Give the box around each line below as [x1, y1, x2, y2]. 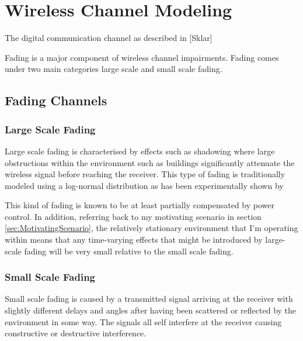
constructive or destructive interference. [5, 327, 147, 339]
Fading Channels [5, 91, 107, 109]
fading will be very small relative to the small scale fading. [24, 244, 234, 257]
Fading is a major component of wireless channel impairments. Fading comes [5, 51, 279, 63]
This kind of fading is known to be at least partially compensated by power [5, 199, 275, 211]
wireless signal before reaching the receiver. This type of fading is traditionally [5, 168, 285, 180]
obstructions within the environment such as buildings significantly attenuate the [5, 156, 295, 168]
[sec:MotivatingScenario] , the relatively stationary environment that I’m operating [5, 222, 298, 234]
